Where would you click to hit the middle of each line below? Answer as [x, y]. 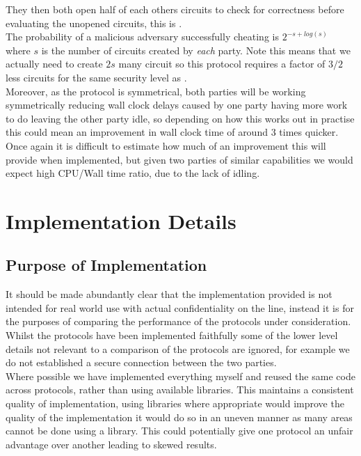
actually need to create [54, 64]
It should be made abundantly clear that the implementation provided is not [169, 294]
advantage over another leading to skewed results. [111, 444]
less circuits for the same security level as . [96, 77]
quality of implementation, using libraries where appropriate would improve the [175, 403]
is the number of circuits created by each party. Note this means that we [196, 50]
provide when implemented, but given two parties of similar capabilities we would [179, 159]
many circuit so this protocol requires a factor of [222, 64]
